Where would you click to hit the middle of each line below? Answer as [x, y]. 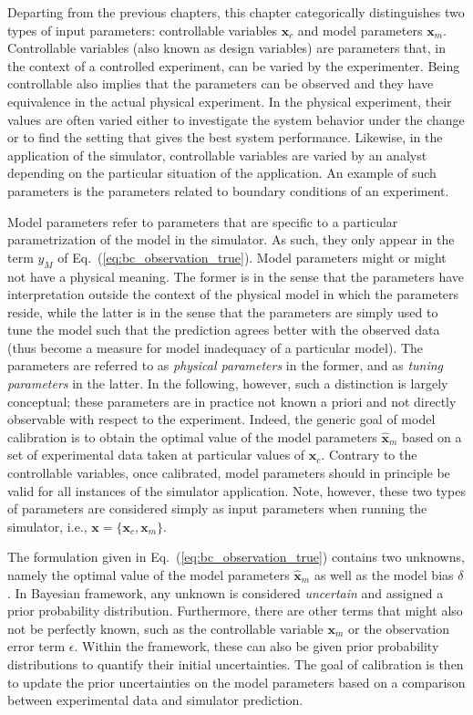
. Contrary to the [369, 455]
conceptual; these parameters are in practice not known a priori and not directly [232, 401]
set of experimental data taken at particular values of [156, 455]
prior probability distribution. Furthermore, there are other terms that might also [235, 611]
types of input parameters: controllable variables [142, 30]
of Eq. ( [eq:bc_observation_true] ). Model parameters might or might [252, 257]
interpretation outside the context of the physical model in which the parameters [233, 294]
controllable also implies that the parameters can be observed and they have [221, 83]
